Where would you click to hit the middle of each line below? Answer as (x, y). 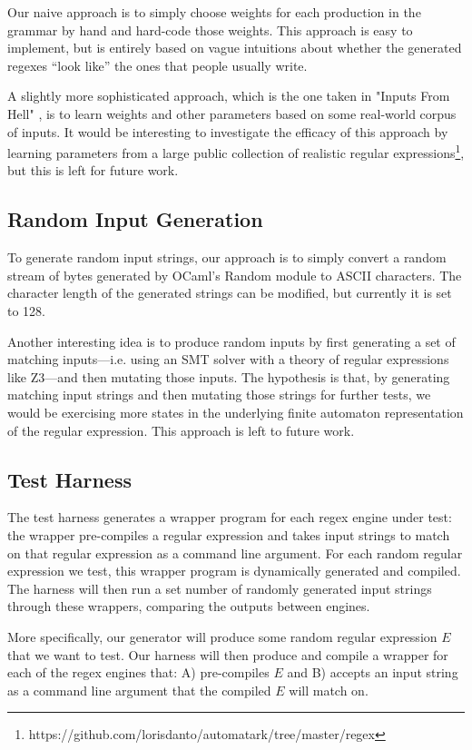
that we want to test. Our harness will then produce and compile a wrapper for (228, 654)
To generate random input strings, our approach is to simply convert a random (227, 257)
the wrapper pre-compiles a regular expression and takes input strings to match (229, 534)
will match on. (329, 690)
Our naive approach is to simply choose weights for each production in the (214, 12)
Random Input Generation (135, 219)
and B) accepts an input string (373, 672)
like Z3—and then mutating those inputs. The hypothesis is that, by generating (229, 376)
